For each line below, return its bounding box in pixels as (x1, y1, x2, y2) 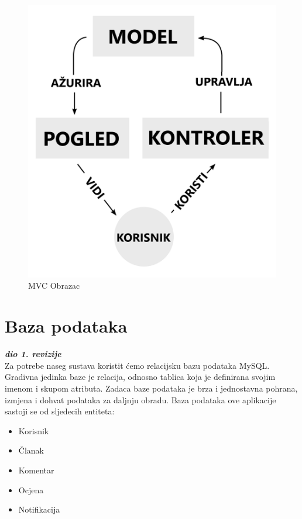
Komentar (18, 463, 54, 476)
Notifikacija (18, 503, 60, 515)
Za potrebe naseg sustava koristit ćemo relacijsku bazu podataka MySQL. (5, 359, 270, 371)
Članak (18, 444, 44, 456)
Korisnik (18, 424, 49, 437)
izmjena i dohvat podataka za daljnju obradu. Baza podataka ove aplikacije (5, 393, 276, 406)
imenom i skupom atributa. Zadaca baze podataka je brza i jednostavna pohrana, (5, 382, 298, 394)
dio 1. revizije (5, 348, 61, 360)
